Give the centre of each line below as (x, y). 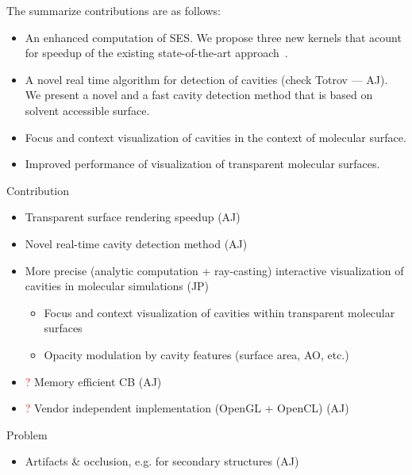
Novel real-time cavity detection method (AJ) (136, 243)
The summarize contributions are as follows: (114, 10)
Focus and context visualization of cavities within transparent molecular (219, 312)
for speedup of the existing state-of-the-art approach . (156, 53)
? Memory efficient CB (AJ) (93, 381)
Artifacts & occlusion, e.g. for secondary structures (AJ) (162, 461)
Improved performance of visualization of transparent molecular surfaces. (202, 164)
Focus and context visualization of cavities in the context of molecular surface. (216, 137)
